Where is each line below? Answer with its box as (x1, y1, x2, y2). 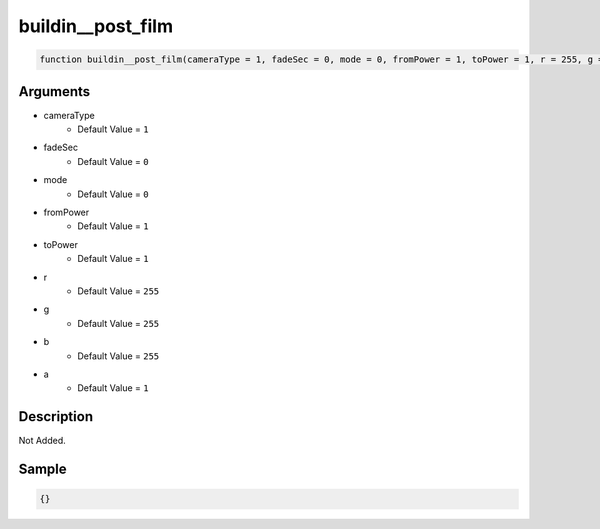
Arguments (18, 83, 91, 100)
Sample (18, 461, 67, 477)
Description (18, 408, 94, 425)
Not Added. (18, 435, 67, 447)
